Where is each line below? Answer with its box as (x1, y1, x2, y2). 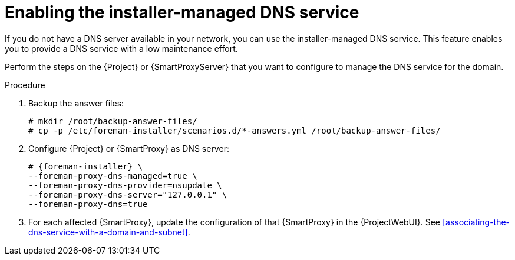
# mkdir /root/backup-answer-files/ (28, 116, 197, 126)
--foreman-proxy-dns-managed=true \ (28, 171, 197, 181)
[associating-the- (442, 216, 510, 227)
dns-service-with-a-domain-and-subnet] (28, 226, 188, 237)
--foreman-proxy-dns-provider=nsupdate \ (28, 180, 222, 190)
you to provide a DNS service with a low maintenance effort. (5, 43, 238, 54)
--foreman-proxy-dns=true (28, 199, 148, 209)
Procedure (5, 79, 45, 90)
